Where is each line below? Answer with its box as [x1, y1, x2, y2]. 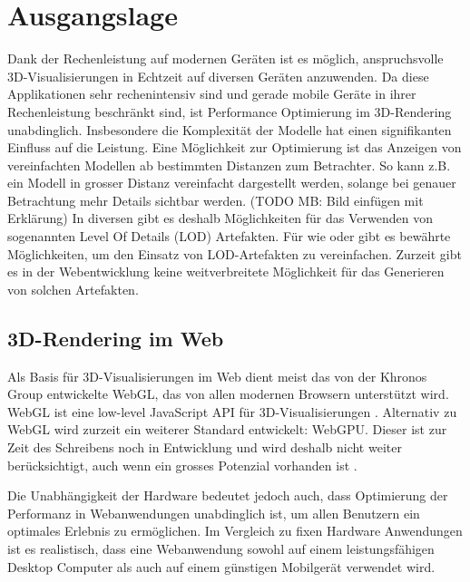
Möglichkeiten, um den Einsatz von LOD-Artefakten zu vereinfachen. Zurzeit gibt [7, 244, 462, 263]
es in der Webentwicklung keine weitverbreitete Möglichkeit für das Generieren [7, 262, 445, 281]
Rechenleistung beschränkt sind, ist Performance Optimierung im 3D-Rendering [7, 102, 452, 121]
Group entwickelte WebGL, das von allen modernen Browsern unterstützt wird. [7, 384, 449, 403]
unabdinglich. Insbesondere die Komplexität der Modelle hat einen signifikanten [7, 120, 452, 139]
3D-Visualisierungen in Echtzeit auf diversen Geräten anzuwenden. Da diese [7, 66, 429, 85]
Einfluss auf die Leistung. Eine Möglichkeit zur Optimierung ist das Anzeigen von [7, 138, 462, 157]
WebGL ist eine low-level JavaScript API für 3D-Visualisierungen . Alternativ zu [7, 402, 457, 421]
